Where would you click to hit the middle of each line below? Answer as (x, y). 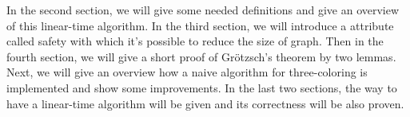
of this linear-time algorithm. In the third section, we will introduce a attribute (200, 25)
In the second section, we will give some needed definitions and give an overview (203, 10)
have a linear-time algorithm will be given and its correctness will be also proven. (205, 103)
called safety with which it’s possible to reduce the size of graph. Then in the (195, 41)
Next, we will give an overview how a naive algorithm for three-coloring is (187, 72)
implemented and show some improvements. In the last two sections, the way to (202, 87)
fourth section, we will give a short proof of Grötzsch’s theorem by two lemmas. (201, 56)
